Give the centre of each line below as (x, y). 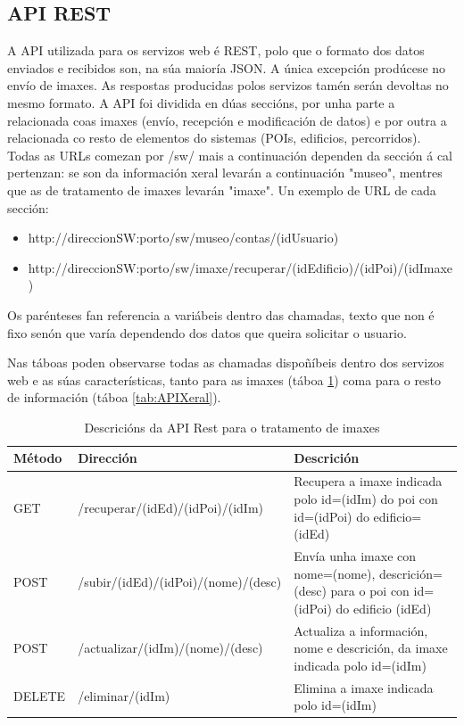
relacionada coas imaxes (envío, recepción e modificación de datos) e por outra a (227, 120)
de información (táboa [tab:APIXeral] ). (114, 397)
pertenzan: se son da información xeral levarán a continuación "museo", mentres (225, 173)
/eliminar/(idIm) (124, 696)
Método (38, 458)
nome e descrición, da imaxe (371, 648)
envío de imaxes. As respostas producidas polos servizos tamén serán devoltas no (228, 85)
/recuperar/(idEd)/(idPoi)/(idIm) (170, 507)
